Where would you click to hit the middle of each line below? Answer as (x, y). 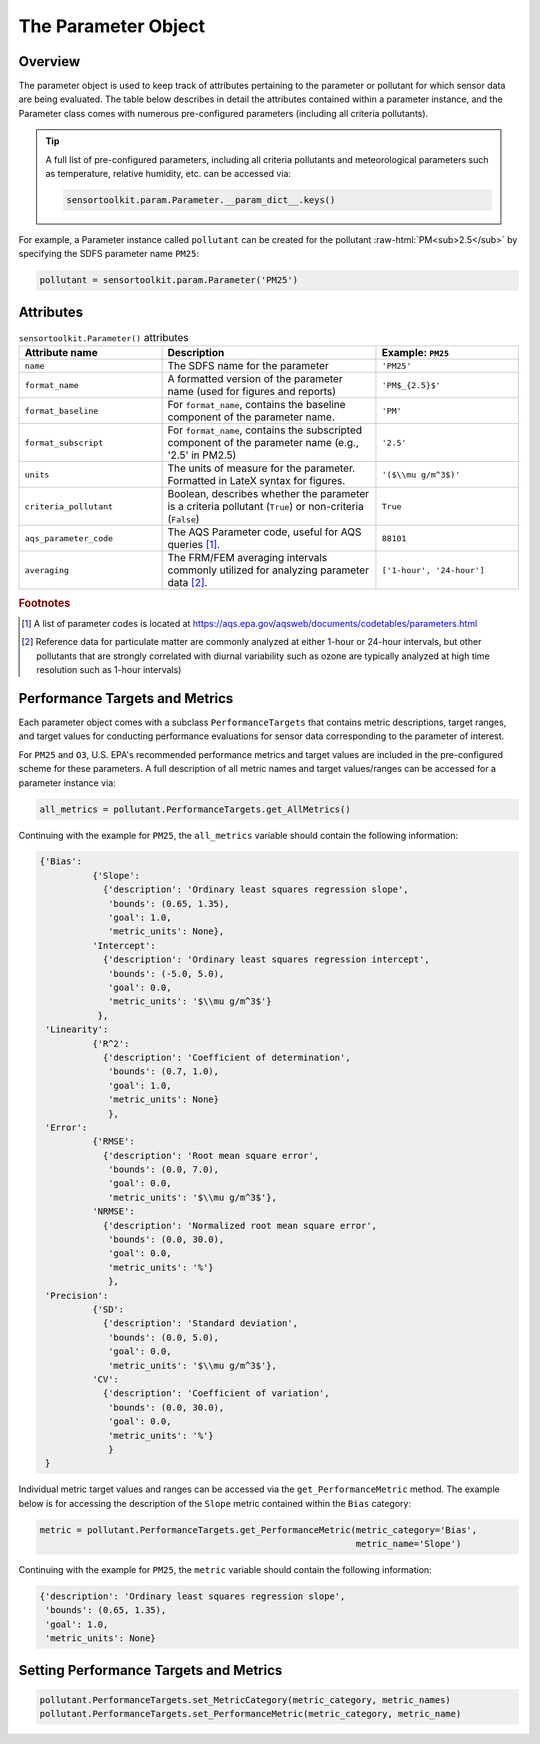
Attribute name (61, 353)
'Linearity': (77, 1029)
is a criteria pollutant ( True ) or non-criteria (265, 507)
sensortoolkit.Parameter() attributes (103, 338)
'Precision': (77, 1295)
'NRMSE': (113, 1211)
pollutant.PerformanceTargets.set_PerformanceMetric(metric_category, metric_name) (250, 1714)
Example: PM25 (415, 353)
